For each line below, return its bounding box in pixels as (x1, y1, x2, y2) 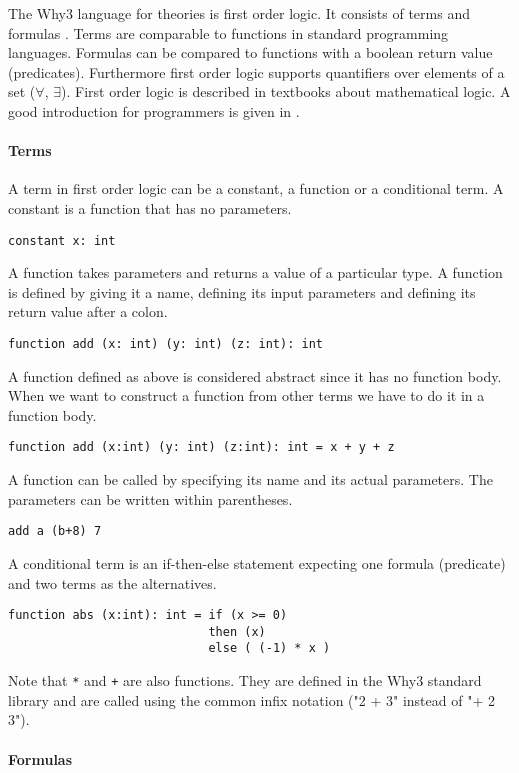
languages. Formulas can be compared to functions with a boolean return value (8, 42, 493, 63)
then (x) (208, 624, 266, 639)
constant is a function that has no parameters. (8, 197, 292, 218)
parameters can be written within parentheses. (8, 488, 293, 509)
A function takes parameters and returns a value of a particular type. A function (8, 262, 503, 283)
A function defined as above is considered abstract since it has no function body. (8, 365, 502, 386)
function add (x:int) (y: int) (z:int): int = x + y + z (8, 440, 395, 455)
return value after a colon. (8, 301, 168, 322)
